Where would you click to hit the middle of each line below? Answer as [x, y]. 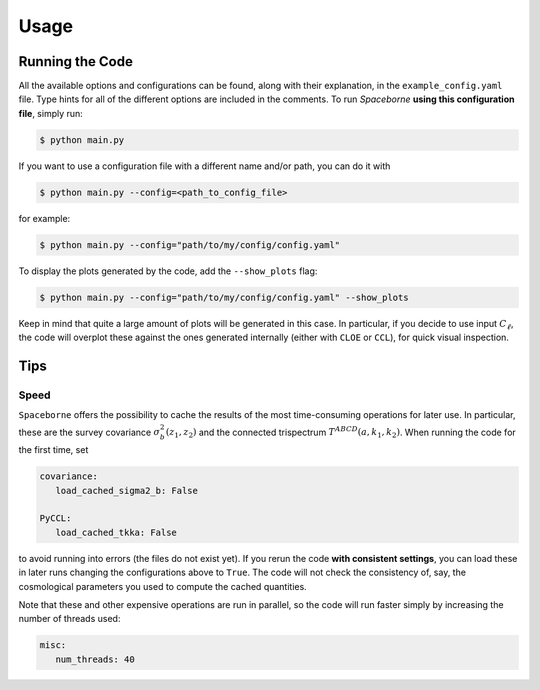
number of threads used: [69, 619]
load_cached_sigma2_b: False [127, 490]
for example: [44, 218]
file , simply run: [51, 113]
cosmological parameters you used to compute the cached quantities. [162, 586]
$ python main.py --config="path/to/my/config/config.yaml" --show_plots [224, 297]
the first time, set [53, 450]
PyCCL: [55, 518]
